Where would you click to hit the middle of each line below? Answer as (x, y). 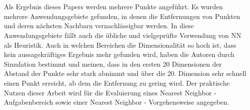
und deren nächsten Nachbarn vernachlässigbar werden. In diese (99, 26)
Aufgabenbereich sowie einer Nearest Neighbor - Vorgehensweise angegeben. (117, 102)
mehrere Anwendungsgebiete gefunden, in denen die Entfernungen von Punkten (122, 16)
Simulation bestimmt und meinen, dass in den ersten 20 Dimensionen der (113, 64)
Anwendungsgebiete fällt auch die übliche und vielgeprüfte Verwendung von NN (123, 35)
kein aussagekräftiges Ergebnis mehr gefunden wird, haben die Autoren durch (119, 54)
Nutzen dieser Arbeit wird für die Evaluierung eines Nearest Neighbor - (110, 92)
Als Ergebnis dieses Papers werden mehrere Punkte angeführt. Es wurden (114, 7)
